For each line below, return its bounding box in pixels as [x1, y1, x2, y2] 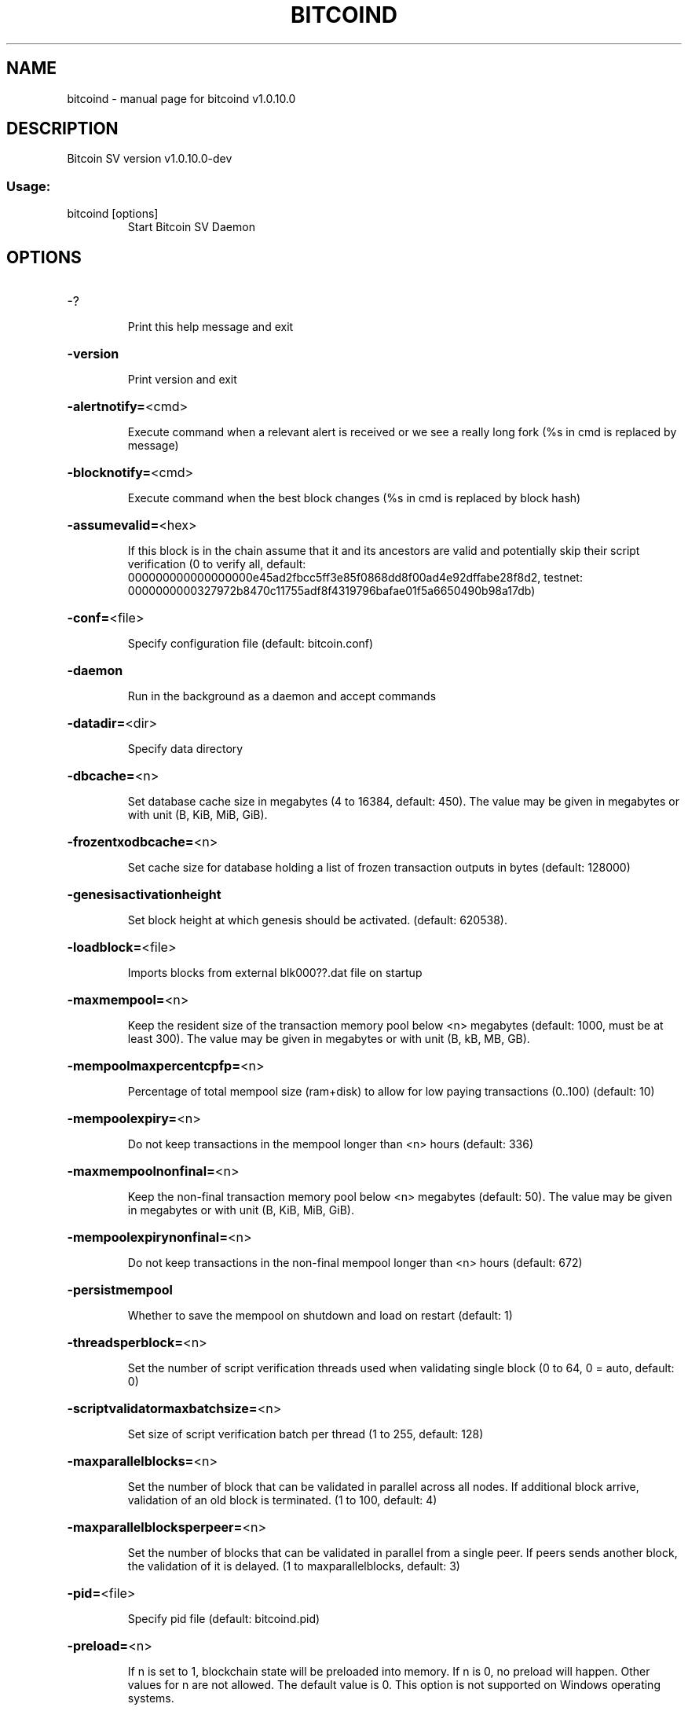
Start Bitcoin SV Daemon [127, 220, 255, 234]
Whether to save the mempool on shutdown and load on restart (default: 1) [127, 1309, 513, 1323]
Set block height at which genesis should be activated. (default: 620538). [127, 913, 507, 927]
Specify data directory [127, 742, 243, 756]
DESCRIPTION [6, 119, 119, 139]
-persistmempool [67, 1282, 173, 1298]
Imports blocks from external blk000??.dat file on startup [127, 966, 423, 980]
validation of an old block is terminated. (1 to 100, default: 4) [127, 1493, 437, 1507]
